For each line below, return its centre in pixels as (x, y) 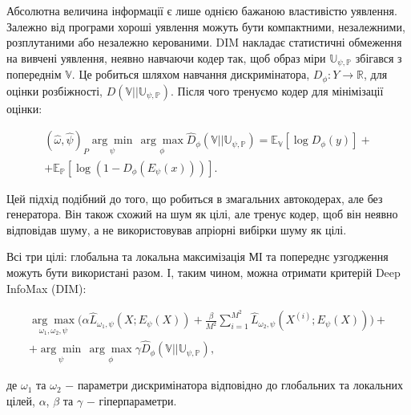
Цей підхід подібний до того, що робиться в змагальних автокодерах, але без (195, 198)
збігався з (379, 57)
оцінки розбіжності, (55, 90)
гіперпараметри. (138, 400)
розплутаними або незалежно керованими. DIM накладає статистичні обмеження (204, 42)
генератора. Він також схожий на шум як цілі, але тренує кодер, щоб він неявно (202, 214)
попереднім (34, 74)
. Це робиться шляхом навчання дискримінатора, (191, 74)
